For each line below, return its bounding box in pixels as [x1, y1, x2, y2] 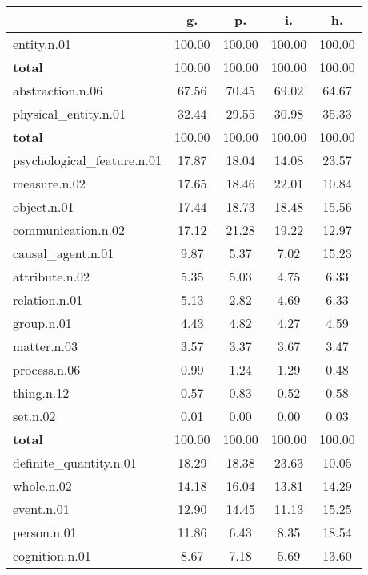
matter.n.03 [13, 337, 78, 355]
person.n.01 [13, 523, 77, 541]
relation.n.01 [13, 290, 83, 309]
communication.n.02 [13, 221, 126, 239]
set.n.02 [13, 407, 56, 425]
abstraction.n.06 [13, 81, 103, 99]
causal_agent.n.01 [13, 244, 114, 262]
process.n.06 [13, 360, 81, 379]
